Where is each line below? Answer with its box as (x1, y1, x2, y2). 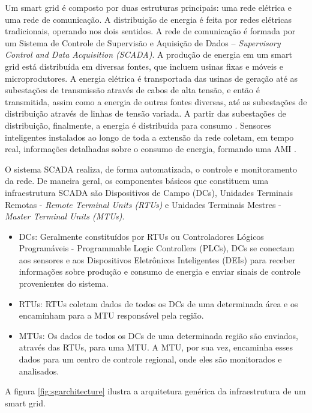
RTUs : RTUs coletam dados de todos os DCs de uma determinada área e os (19, 297, 298, 310)
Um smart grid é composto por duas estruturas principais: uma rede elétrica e (5, 1, 292, 13)
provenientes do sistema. (19, 277, 109, 290)
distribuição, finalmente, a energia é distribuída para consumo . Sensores (5, 118, 271, 131)
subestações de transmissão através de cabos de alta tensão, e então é (5, 84, 260, 96)
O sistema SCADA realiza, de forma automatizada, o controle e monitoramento (5, 162, 297, 175)
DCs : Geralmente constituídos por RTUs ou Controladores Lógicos (19, 230, 264, 242)
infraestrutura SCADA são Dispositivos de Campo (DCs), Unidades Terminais (5, 186, 293, 198)
